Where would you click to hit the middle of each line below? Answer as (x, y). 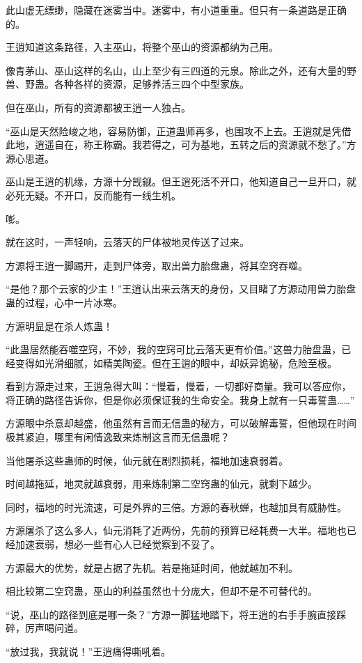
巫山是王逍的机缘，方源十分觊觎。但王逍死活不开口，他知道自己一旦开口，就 (181, 181)
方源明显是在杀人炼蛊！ (59, 326)
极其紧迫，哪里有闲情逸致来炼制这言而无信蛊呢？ (118, 437)
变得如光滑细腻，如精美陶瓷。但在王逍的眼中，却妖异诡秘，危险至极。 (176, 362)
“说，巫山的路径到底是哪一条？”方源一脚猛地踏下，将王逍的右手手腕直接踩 (176, 614)
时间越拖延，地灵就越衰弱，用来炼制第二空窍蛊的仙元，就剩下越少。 (162, 484)
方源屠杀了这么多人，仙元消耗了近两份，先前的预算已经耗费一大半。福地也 (176, 530)
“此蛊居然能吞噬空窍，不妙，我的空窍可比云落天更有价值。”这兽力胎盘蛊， (174, 349)
